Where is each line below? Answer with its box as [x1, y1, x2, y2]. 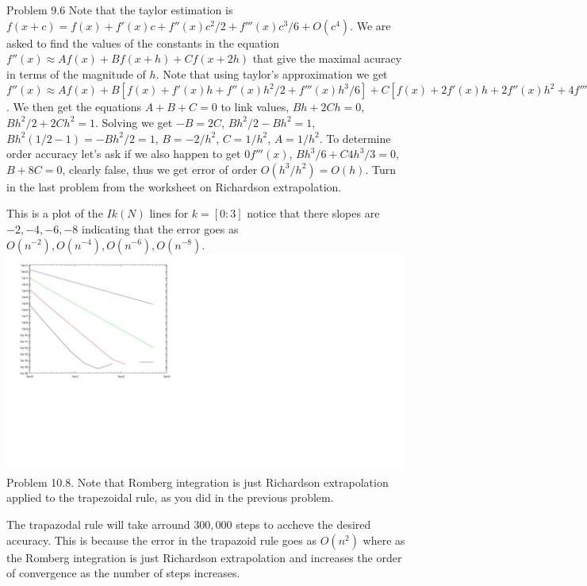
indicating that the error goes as [81, 220, 239, 237]
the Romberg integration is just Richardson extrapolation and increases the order [6, 549, 402, 565]
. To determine [319, 129, 391, 146]
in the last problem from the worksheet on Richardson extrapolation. [6, 178, 342, 195]
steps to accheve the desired [236, 515, 371, 532]
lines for [149, 205, 189, 222]
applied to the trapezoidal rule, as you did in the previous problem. [6, 489, 334, 506]
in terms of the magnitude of [6, 65, 146, 82]
